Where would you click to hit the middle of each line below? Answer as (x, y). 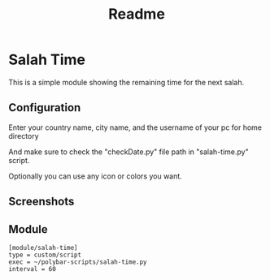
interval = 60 (33, 269)
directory (24, 136)
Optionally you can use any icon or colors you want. (96, 176)
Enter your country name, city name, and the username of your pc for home (135, 127)
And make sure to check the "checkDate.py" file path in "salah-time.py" (129, 152)
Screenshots (41, 202)
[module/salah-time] (44, 248)
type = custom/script (45, 255)
